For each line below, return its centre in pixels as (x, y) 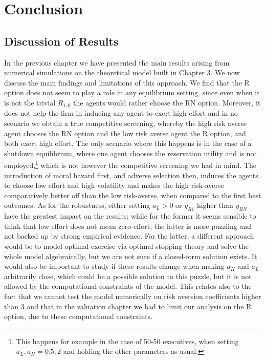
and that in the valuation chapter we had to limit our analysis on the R (139, 306)
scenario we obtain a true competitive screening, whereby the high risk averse (126, 123)
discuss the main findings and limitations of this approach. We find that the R (127, 82)
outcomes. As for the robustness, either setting (77, 205)
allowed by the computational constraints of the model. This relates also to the (128, 286)
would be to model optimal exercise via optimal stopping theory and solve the (126, 246)
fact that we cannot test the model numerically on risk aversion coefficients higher (133, 296)
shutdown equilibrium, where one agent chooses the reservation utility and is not (131, 153)
